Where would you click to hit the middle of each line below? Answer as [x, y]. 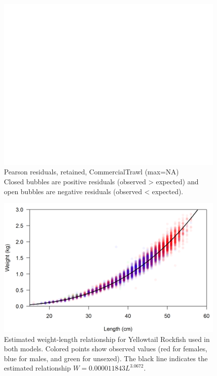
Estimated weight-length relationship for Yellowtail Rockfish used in [107, 339]
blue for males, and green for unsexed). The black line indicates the [106, 358]
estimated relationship [37, 368]
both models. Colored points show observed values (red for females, [106, 349]
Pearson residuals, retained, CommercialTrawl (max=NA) [91, 172]
